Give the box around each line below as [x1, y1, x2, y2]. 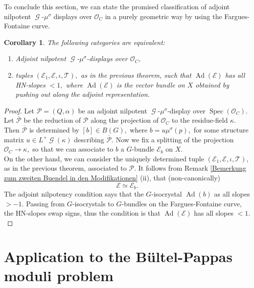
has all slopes [194, 208, 233, 218]
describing [74, 134, 104, 144]
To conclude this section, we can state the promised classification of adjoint [4, 1, 230, 11]
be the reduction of [23, 115, 81, 125]
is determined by [29, 124, 79, 134]
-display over [167, 105, 206, 115]
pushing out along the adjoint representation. [15, 89, 150, 99]
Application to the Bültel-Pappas [4, 246, 232, 266]
